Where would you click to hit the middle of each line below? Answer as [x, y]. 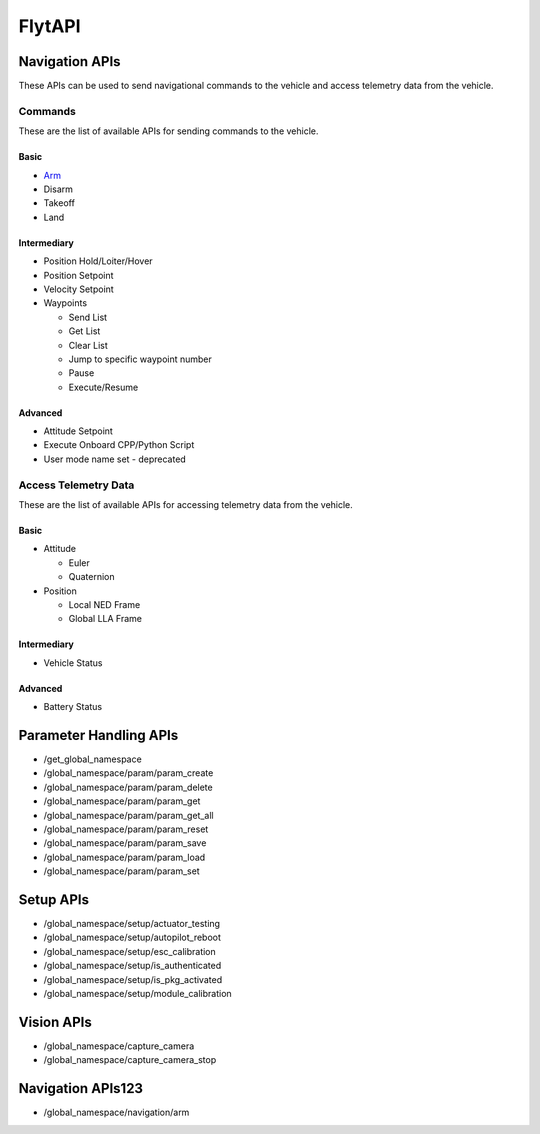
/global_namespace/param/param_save [125, 843]
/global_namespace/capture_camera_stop [130, 1060]
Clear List [88, 345]
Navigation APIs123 [81, 1088]
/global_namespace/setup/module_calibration [137, 993]
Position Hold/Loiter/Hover [98, 261]
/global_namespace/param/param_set [121, 871]
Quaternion [91, 577]
